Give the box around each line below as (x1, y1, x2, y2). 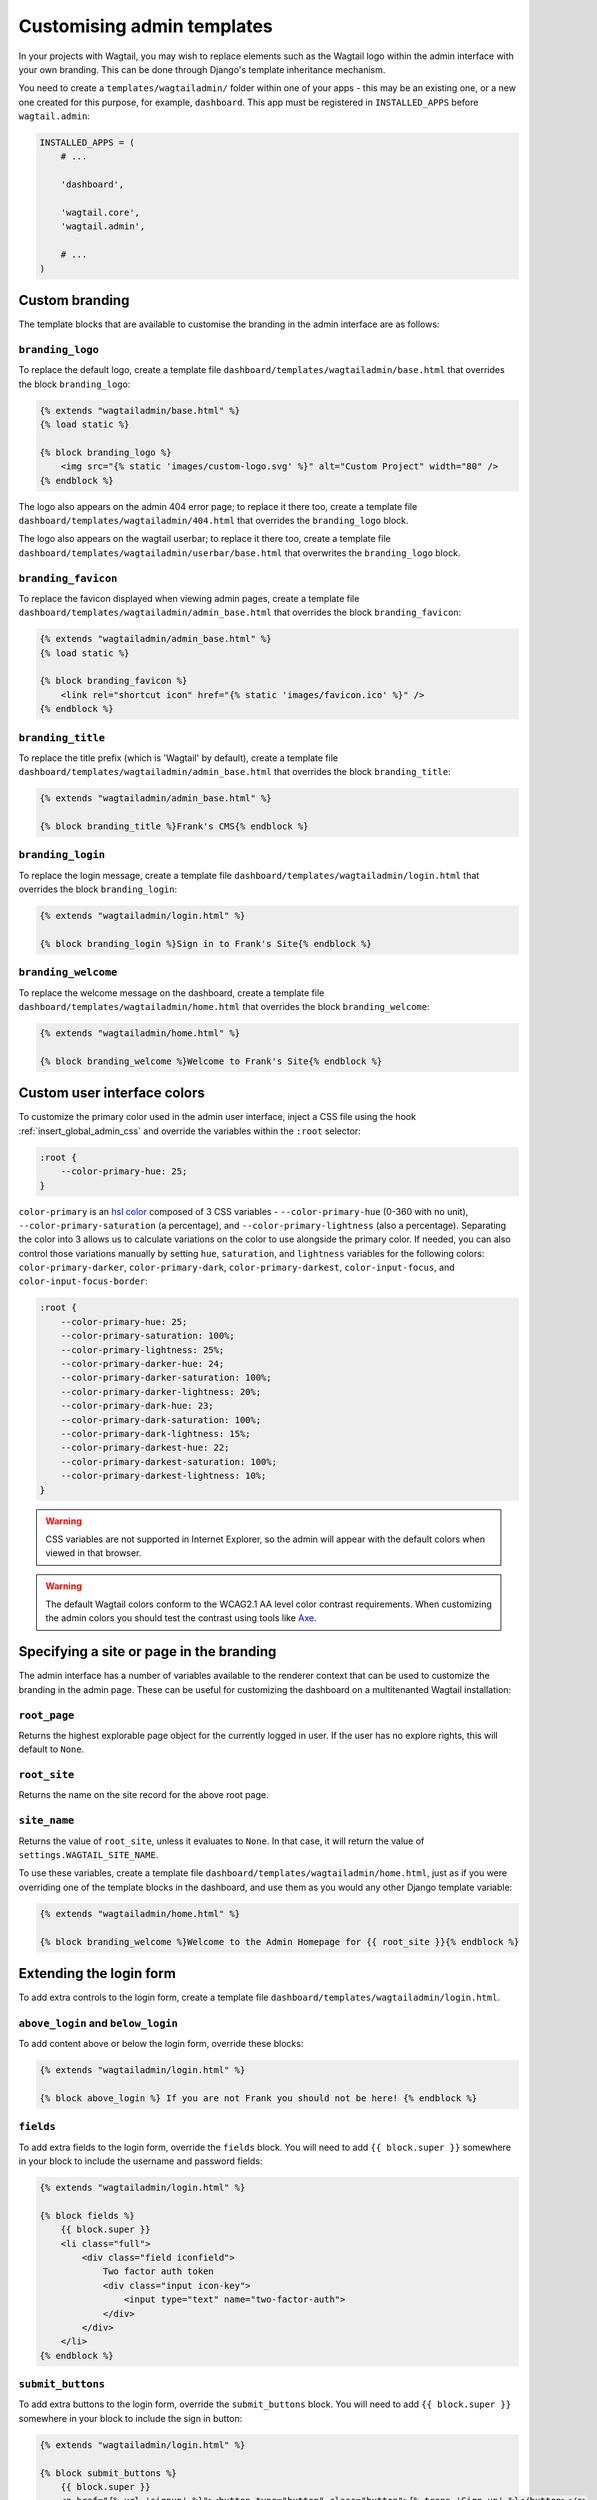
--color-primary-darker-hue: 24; (60, 1358, 225, 1370)
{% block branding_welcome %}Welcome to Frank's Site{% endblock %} (39, 1055, 383, 1067)
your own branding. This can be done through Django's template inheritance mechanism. (18, 63, 386, 75)
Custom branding (18, 292, 130, 309)
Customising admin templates (18, 15, 274, 37)
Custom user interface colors (18, 1085, 205, 1102)
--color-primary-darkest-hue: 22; (60, 1442, 230, 1454)
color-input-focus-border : (18, 1275, 149, 1287)
